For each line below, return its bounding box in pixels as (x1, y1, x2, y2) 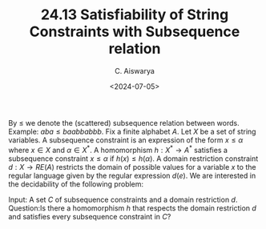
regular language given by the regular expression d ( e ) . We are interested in (8, 171, 256, 180)
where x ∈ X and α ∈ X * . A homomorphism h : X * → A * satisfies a (8, 143, 228, 155)
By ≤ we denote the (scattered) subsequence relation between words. (8, 118, 240, 127)
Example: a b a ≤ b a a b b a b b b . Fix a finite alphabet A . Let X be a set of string (8, 127, 256, 136)
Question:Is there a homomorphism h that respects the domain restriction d (8, 203, 256, 213)
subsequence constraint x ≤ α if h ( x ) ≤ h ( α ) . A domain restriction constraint (8, 154, 259, 163)
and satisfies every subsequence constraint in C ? (8, 211, 171, 221)
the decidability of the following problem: (8, 179, 144, 189)
